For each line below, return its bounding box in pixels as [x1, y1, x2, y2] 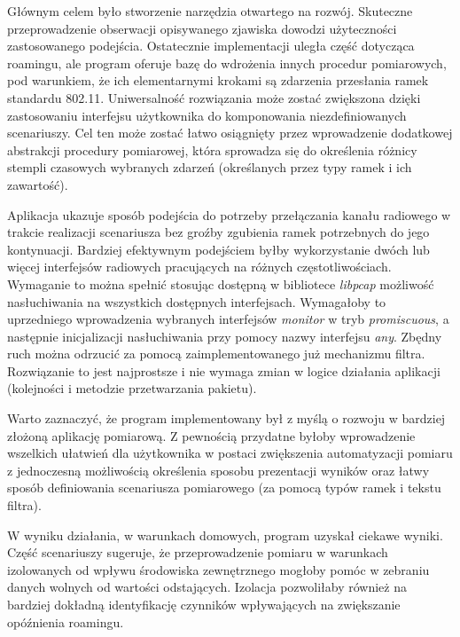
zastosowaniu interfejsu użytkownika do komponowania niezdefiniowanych [7, 106, 407, 124]
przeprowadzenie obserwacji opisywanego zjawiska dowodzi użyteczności [7, 19, 397, 37]
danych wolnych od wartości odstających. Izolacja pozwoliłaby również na [7, 578, 407, 596]
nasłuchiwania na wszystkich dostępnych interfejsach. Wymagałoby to [7, 292, 386, 311]
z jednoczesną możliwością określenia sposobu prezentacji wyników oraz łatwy [7, 460, 430, 479]
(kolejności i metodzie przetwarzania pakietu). [7, 379, 257, 397]
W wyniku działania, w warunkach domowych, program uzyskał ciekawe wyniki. [7, 525, 443, 544]
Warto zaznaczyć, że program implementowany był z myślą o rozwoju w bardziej [7, 409, 446, 428]
